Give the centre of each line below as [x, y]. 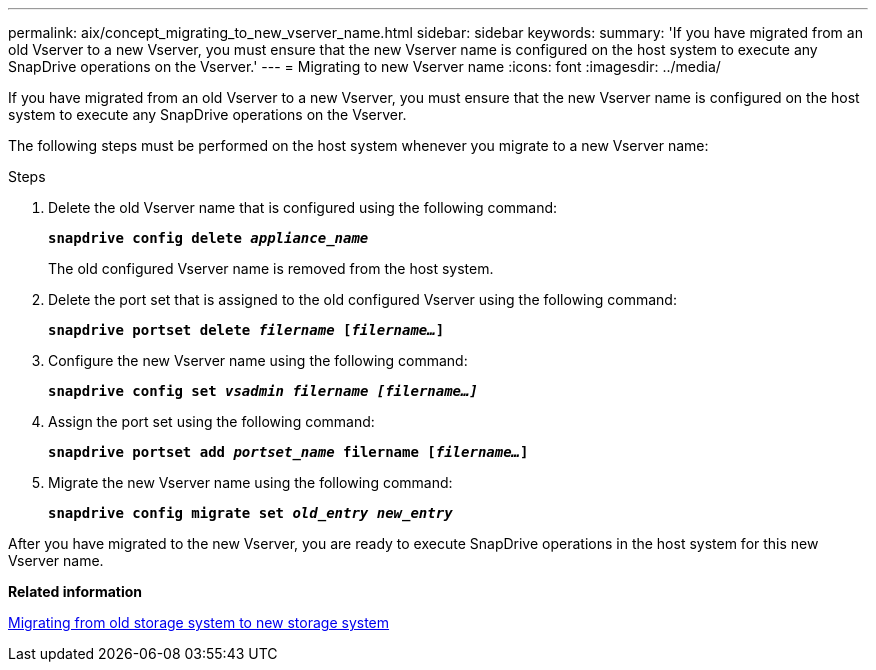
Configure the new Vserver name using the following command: [258, 360]
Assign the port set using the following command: [211, 421]
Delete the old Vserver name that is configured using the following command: [303, 207]
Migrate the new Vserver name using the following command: [250, 482]
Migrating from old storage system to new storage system [199, 622]
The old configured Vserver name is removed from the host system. [271, 268]
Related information [75, 591]
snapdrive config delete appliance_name [208, 238]
